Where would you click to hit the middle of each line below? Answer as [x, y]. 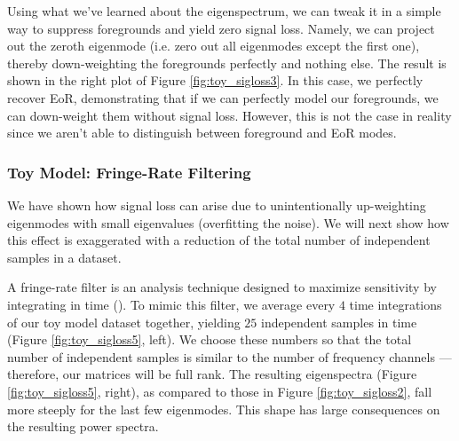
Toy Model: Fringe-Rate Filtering [129, 172]
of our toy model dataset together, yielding [124, 322]
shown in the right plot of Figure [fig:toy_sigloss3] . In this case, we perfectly [215, 80]
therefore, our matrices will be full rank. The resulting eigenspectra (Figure [212, 374]
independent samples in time [339, 322]
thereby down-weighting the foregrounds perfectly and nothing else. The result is [227, 63]
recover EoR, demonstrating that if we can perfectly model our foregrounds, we [223, 97]
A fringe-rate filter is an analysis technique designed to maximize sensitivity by [222, 287]
